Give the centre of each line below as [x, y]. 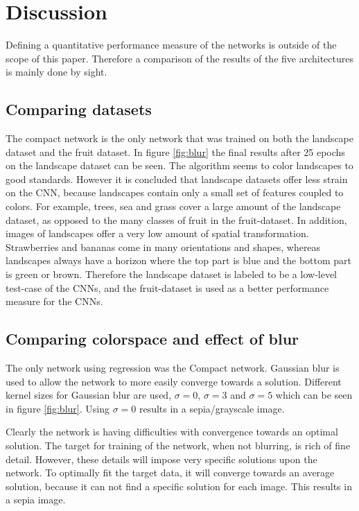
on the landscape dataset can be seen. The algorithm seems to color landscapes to [179, 165]
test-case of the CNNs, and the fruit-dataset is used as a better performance [167, 287]
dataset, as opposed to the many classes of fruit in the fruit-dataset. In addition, [176, 219]
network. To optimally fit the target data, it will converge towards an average [170, 473]
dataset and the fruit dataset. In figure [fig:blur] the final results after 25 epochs [175, 151]
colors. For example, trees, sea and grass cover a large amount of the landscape [173, 206]
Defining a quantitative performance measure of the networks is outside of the [171, 45]
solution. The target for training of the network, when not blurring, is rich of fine [178, 445]
